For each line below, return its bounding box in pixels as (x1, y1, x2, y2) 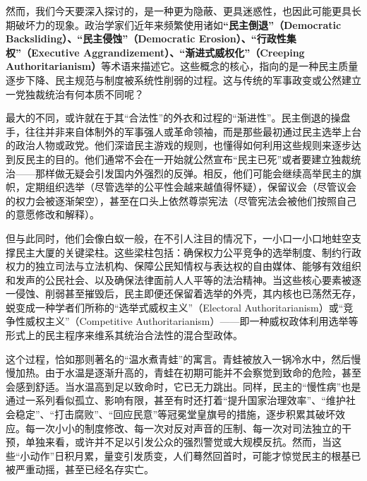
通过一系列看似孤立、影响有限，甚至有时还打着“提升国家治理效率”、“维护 (6, 393, 346, 408)
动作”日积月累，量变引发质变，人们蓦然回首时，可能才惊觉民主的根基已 (30, 448, 361, 463)
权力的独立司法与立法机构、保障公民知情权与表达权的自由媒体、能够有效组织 (6, 259, 361, 273)
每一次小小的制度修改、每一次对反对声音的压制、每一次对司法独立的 (25, 420, 342, 435)
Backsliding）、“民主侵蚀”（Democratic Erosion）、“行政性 (6, 31, 287, 46)
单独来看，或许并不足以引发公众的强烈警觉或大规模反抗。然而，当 (25, 434, 332, 449)
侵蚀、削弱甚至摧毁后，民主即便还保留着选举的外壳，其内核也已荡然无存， (15, 286, 361, 301)
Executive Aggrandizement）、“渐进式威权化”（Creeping (30, 44, 305, 59)
